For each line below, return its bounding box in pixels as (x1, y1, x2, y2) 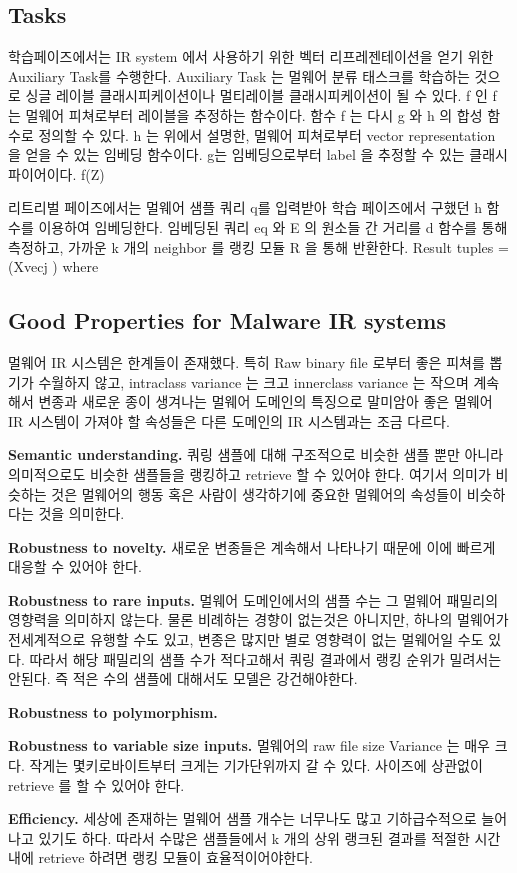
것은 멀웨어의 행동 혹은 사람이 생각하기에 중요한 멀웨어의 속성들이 (51, 483, 463, 504)
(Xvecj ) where (8, 256, 99, 277)
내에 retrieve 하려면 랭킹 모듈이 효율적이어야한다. (8, 847, 314, 868)
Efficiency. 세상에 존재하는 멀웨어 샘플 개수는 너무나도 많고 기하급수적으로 (8, 808, 477, 829)
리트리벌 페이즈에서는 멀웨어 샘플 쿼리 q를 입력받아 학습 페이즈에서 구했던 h (8, 197, 482, 218)
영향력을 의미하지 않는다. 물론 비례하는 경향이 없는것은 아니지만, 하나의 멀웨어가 (8, 609, 509, 630)
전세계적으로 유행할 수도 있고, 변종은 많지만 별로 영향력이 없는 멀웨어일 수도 (8, 629, 484, 650)
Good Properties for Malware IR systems (8, 305, 446, 336)
